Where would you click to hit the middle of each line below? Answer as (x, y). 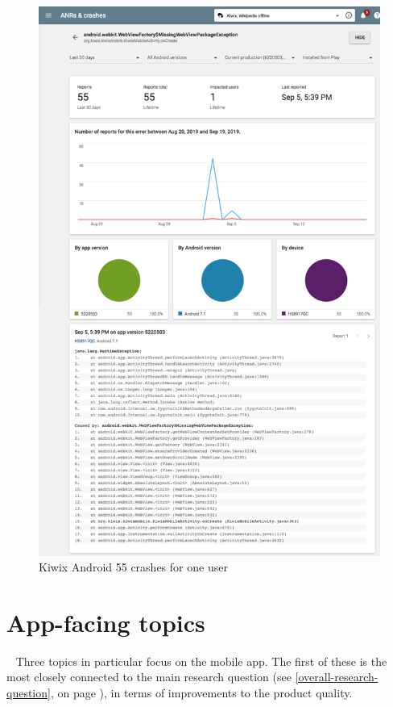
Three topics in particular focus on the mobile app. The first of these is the (201, 661)
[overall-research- (337, 677)
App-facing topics (106, 622)
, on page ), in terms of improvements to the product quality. (201, 693)
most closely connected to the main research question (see (149, 677)
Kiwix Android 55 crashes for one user (133, 567)
